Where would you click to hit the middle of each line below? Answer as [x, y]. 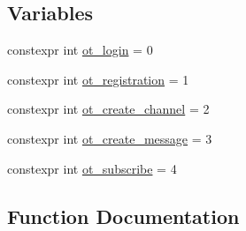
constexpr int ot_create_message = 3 [110, 138]
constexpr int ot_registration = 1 [98, 79]
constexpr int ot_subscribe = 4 [92, 168]
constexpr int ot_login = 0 [80, 50]
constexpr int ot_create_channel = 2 [108, 109]
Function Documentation [123, 216]
